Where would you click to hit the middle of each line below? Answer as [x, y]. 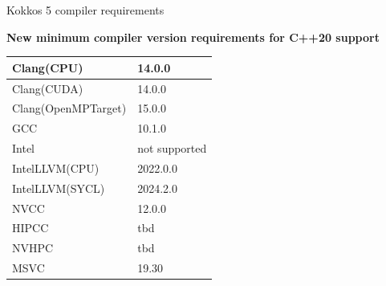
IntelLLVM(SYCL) [59, 188]
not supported [172, 148]
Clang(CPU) [48, 67]
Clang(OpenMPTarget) [69, 108]
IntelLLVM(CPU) [56, 168]
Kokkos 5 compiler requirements [85, 10]
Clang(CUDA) [48, 88]
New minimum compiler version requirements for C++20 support [193, 37]
